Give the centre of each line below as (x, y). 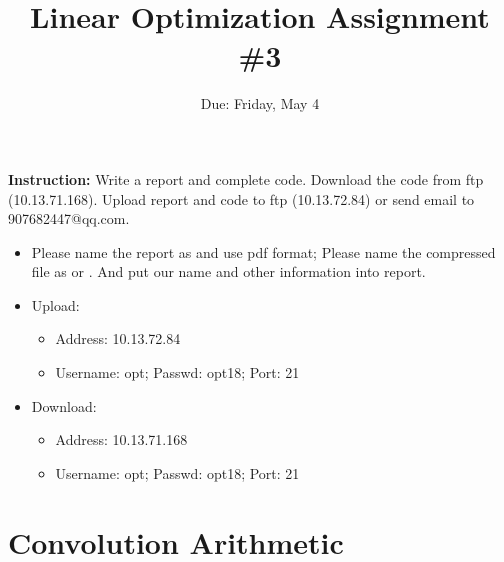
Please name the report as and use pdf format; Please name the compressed (263, 251)
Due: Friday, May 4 (260, 103)
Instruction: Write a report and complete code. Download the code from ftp (246, 178)
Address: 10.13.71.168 (121, 439)
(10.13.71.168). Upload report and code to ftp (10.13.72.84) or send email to (241, 198)
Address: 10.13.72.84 (118, 338)
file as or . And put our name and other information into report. (228, 271)
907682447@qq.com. (69, 218)
